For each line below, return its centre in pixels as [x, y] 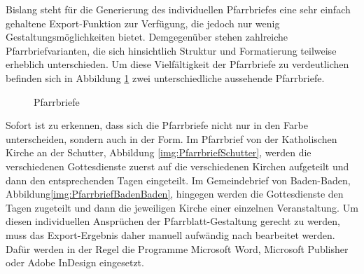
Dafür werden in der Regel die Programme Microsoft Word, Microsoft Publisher [177, 248]
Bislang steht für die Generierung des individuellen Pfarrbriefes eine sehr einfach [178, 9]
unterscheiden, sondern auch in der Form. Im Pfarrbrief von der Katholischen [171, 138]
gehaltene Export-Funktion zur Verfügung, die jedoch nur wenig [143, 23]
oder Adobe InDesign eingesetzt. [75, 262]
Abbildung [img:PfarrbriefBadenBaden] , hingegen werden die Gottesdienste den [175, 194]
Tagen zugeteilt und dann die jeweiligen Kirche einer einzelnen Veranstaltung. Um [182, 207]
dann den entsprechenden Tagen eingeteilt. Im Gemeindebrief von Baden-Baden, [178, 180]
